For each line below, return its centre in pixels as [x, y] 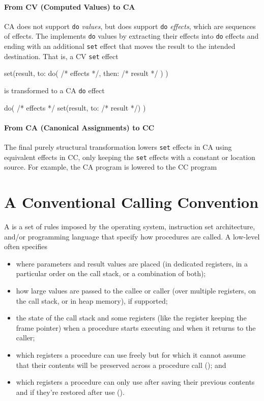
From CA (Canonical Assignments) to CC [79, 127]
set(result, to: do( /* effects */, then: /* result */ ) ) [86, 73]
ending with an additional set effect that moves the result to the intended [120, 46]
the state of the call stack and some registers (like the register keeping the [131, 318]
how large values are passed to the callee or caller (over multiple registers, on [136, 291]
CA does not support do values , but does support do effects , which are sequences [130, 26]
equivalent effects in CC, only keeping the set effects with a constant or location [130, 157]
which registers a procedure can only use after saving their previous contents [135, 382]
